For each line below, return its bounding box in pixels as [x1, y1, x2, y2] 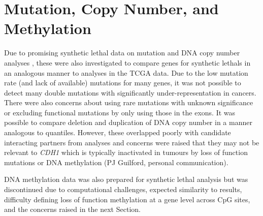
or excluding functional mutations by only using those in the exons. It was [4, 107, 236, 117]
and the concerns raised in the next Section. [4, 204, 141, 214]
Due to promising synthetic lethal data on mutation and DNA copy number [4, 47, 240, 58]
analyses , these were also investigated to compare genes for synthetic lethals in [4, 57, 251, 68]
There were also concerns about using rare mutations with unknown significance [4, 97, 253, 108]
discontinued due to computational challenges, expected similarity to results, [4, 184, 242, 195]
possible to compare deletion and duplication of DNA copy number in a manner [4, 117, 252, 128]
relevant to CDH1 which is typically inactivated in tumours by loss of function [4, 147, 248, 158]
